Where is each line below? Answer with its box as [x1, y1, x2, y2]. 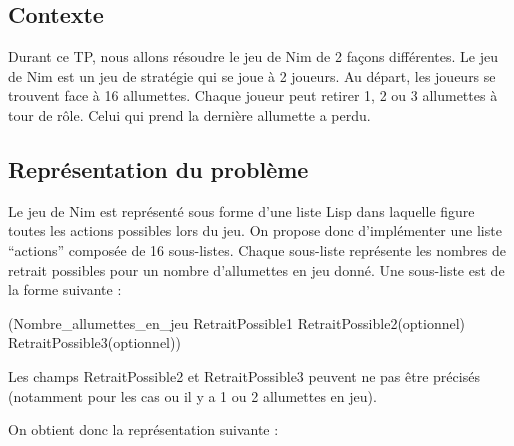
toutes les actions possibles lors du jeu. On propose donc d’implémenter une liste [8, 220, 502, 241]
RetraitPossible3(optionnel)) [8, 332, 181, 353]
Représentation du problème [8, 153, 309, 184]
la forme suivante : [8, 279, 122, 300]
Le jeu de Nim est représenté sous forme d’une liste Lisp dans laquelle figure [8, 200, 475, 221]
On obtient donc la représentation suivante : [8, 419, 279, 440]
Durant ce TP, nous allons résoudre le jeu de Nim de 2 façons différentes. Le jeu [8, 46, 498, 67]
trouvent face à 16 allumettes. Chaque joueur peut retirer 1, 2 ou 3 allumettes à [8, 85, 498, 106]
